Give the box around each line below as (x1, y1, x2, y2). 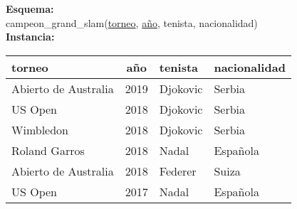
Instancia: (6, 29, 55, 44)
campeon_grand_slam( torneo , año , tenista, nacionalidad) (6, 15, 258, 30)
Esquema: (6, 1, 54, 16)
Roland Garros (11, 141, 85, 159)
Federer (159, 162, 197, 179)
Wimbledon (11, 121, 69, 138)
